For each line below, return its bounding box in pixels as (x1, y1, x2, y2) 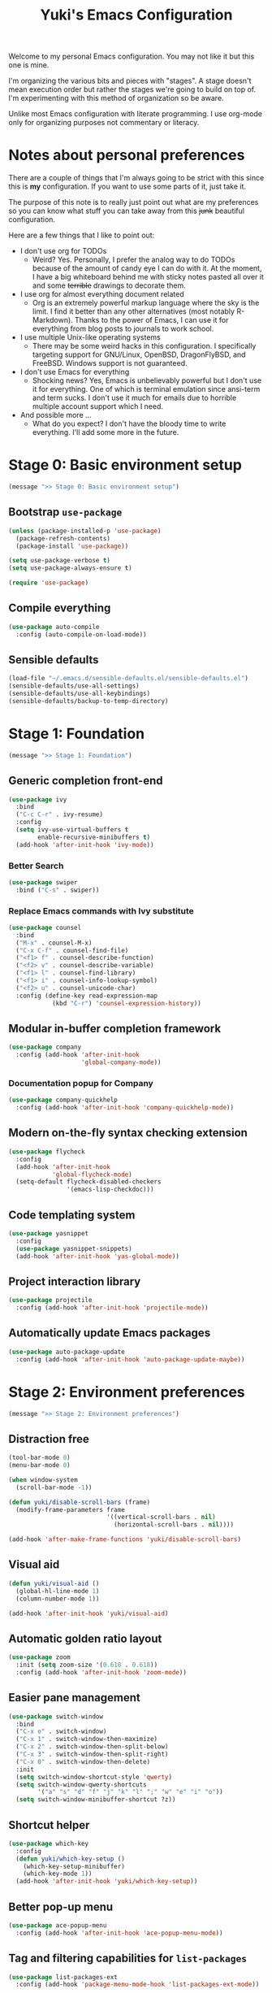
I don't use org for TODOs (19, 246, 107, 256)
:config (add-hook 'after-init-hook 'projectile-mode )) (15, 1304, 209, 1312)
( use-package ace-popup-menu (8, 1921, 107, 1930)
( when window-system (8, 1475, 79, 1484)
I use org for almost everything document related (19, 289, 184, 299)
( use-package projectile (8, 1296, 93, 1305)
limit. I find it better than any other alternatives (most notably (32, 306, 235, 316)
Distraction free (8, 1432, 89, 1446)
